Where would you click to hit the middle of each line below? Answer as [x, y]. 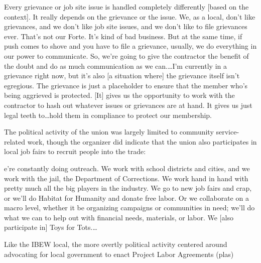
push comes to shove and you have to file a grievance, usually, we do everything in [130, 46]
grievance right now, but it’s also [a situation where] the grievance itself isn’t [122, 76]
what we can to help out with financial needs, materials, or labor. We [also [119, 217]
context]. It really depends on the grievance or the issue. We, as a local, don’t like [130, 16]
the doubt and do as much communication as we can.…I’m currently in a [115, 65]
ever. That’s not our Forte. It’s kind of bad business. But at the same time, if [123, 36]
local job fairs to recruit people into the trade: [75, 151]
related [15, 141]
